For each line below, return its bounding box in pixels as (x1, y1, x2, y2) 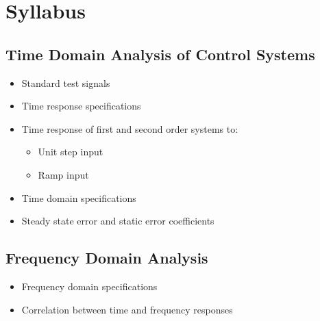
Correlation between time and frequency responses (21, 302, 233, 316)
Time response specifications (21, 99, 141, 113)
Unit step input (38, 144, 103, 159)
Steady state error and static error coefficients (21, 214, 214, 228)
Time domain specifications (21, 190, 136, 205)
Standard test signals (21, 75, 110, 90)
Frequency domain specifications (21, 279, 158, 293)
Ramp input (38, 167, 89, 181)
